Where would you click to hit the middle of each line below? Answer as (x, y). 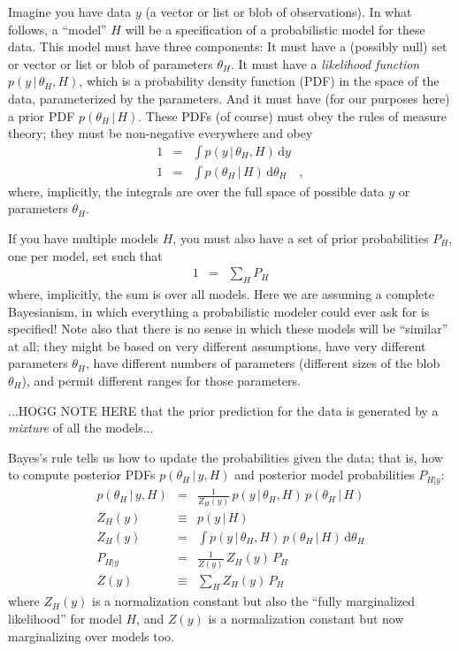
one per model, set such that (85, 255)
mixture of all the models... (81, 428)
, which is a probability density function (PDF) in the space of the (259, 81)
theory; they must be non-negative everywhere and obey (161, 133)
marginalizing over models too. (91, 636)
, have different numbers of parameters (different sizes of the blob (263, 363)
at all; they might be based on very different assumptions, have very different (217, 345)
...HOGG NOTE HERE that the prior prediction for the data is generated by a (223, 410)
